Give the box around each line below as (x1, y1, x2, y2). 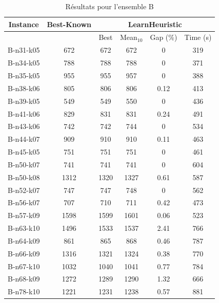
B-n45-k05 (8, 146, 40, 157)
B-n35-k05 (8, 70, 40, 80)
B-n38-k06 (8, 82, 40, 93)
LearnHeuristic (128, 18, 182, 29)
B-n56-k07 (8, 197, 40, 208)
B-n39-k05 (8, 95, 40, 106)
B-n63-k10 (8, 223, 40, 233)
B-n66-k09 (8, 248, 40, 258)
